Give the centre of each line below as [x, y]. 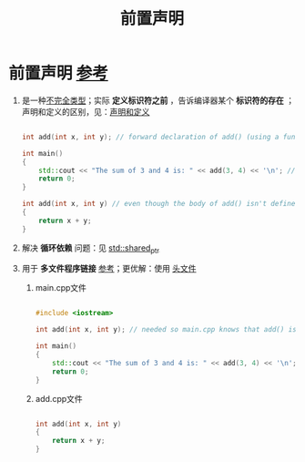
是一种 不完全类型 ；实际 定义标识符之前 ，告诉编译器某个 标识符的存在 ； [158, 100]
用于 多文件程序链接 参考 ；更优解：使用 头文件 [109, 269]
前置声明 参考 [58, 73]
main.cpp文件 [61, 288]
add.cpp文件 [59, 398]
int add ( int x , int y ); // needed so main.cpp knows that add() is [166, 330]
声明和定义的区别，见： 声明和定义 [86, 111]
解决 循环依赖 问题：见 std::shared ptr [91, 249]
